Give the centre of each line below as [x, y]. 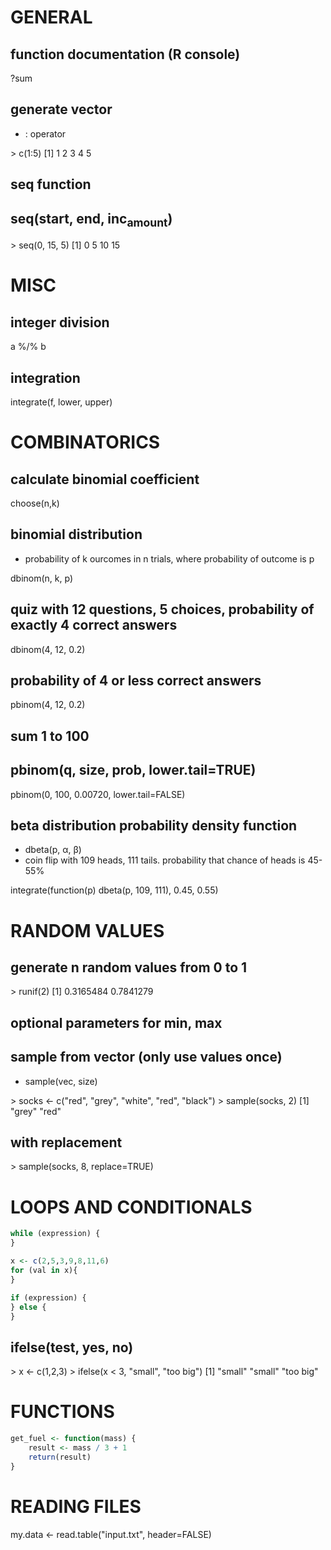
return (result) [60, 1457]
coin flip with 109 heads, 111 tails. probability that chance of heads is [165, 860]
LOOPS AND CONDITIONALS [131, 1207]
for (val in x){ [44, 1271]
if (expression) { [48, 1297]
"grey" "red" [36, 1111]
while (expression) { [55, 1234]
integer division [60, 322]
